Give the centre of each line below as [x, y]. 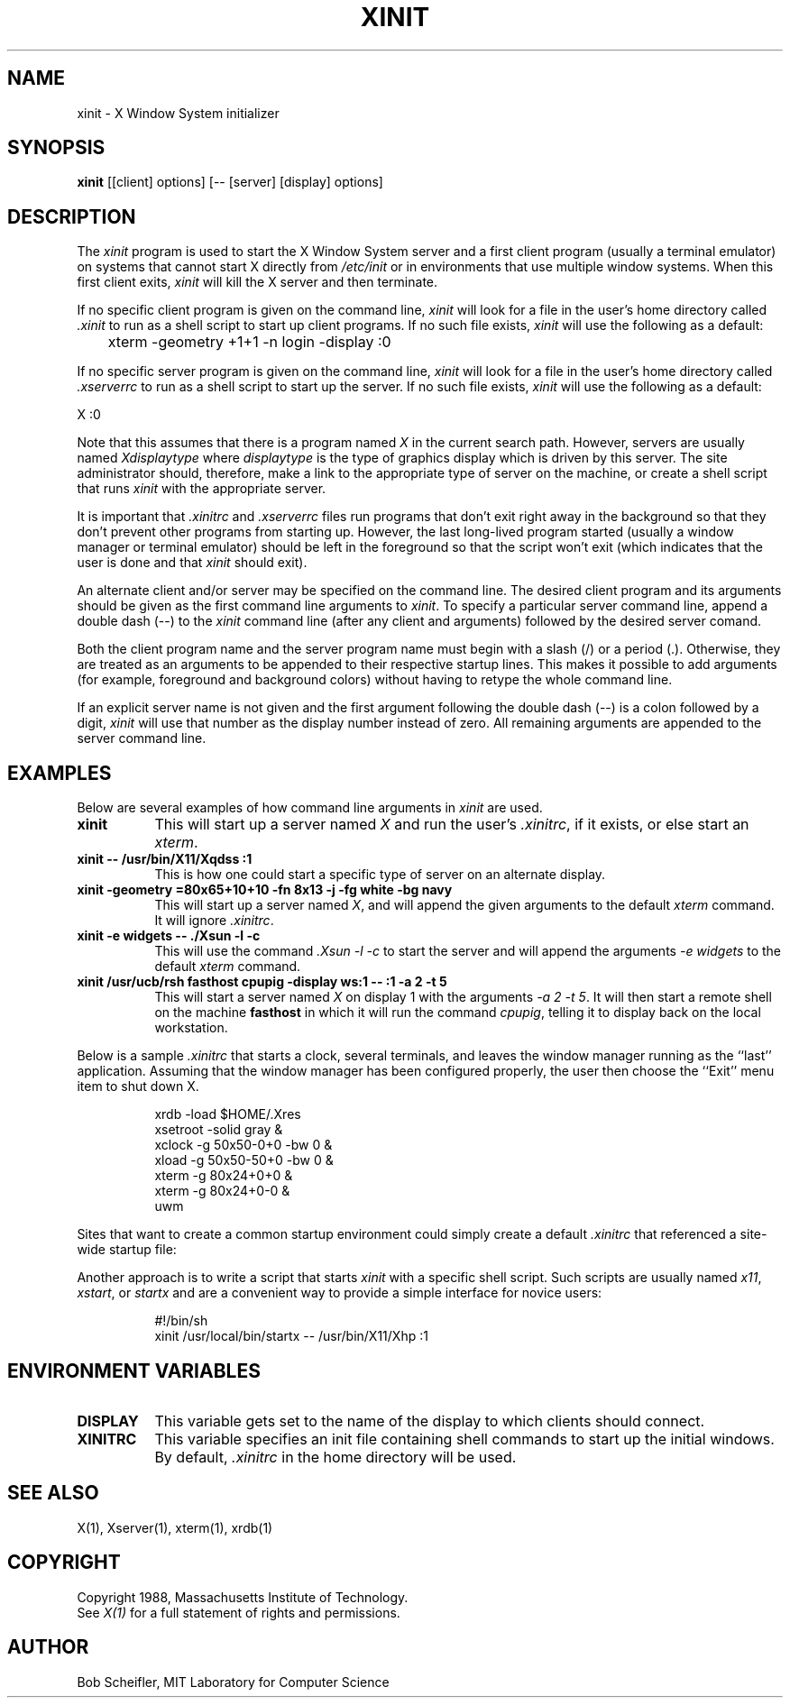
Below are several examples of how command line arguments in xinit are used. [310, 808]
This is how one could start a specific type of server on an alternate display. [380, 875]
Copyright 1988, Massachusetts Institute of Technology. [243, 1597]
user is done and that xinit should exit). [192, 563]
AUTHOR [48, 1647]
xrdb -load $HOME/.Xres [228, 1114]
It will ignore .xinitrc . [214, 921]
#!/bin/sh [181, 1321]
